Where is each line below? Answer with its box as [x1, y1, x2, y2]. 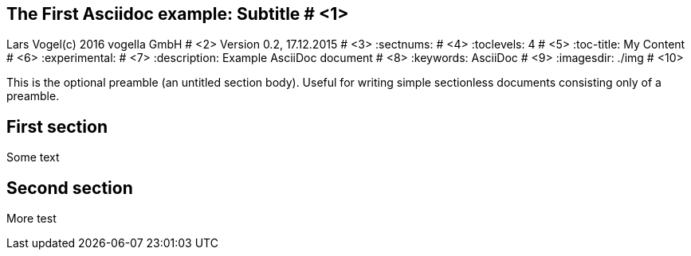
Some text [6, 150, 60, 165]
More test [6, 211, 57, 226]
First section [6, 116, 108, 137]
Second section [6, 177, 133, 198]
